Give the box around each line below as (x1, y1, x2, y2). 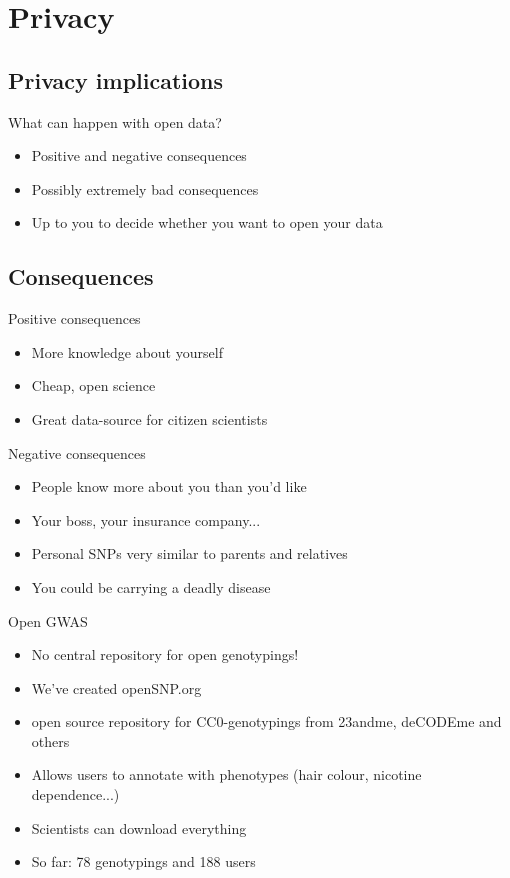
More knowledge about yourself (31, 341, 223, 362)
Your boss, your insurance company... (31, 509, 261, 530)
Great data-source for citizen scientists (31, 408, 268, 429)
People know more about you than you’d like (31, 476, 307, 497)
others (31, 730, 70, 751)
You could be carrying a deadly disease (31, 576, 271, 597)
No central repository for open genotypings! (31, 644, 299, 665)
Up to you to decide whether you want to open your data (31, 212, 383, 233)
